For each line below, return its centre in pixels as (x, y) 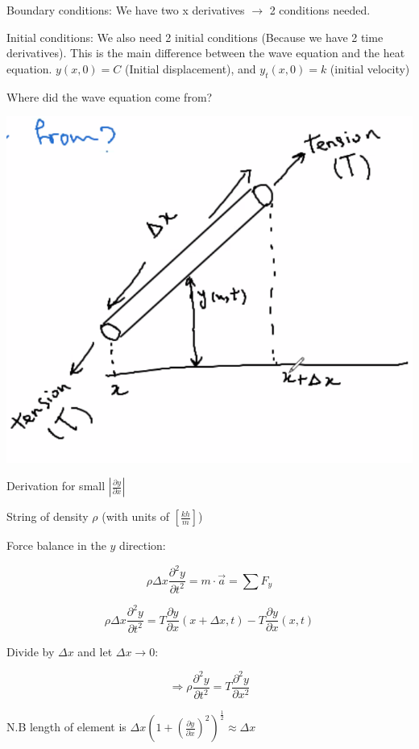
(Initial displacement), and (191, 68)
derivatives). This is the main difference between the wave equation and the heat (206, 53)
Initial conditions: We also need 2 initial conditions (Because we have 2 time (195, 37)
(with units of (135, 516)
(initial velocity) (370, 68)
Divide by (31, 651)
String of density (48, 516)
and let (95, 651)
